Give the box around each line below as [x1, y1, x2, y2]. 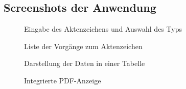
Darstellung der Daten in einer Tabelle [24, 58, 145, 69]
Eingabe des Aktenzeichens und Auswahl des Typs [24, 24, 182, 34]
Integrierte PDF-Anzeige [24, 75, 101, 85]
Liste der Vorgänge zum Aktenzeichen [24, 40, 143, 51]
